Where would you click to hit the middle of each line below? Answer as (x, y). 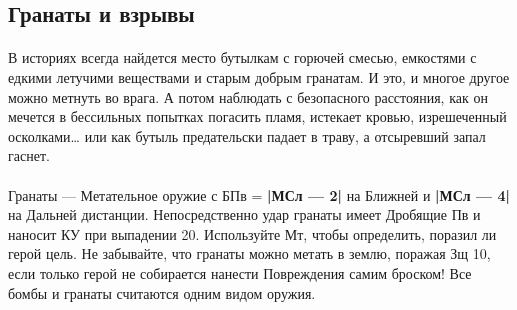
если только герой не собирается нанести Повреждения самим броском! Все (240, 272)
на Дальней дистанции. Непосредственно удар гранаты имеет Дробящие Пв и (244, 214)
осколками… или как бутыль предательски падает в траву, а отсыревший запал (247, 135)
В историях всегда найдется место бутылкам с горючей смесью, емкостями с (242, 57)
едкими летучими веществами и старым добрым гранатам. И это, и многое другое (259, 76)
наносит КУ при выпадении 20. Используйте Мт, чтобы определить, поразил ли (252, 233)
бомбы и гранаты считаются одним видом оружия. (162, 292)
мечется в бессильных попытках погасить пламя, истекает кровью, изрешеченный (257, 116)
